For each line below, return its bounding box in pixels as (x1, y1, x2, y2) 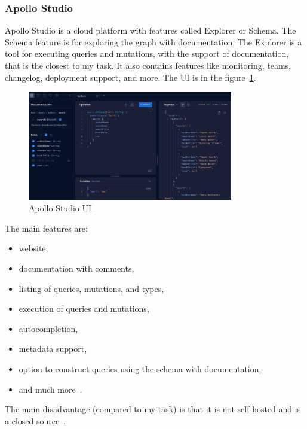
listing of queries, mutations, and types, (19, 282, 164, 294)
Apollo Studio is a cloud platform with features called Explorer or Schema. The (5, 24, 296, 36)
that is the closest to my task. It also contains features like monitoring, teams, (5, 59, 291, 71)
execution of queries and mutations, (19, 302, 149, 315)
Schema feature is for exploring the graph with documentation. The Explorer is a (5, 35, 302, 48)
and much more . (19, 382, 82, 395)
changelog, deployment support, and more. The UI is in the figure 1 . (5, 71, 256, 83)
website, (19, 242, 48, 254)
